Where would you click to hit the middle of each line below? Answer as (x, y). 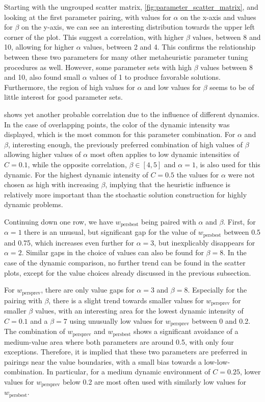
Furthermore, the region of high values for (70, 87)
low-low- (217, 361)
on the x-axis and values (218, 17)
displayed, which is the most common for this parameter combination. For (120, 134)
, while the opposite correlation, (77, 164)
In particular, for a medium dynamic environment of (128, 372)
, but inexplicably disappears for (205, 242)
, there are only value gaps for (88, 290)
